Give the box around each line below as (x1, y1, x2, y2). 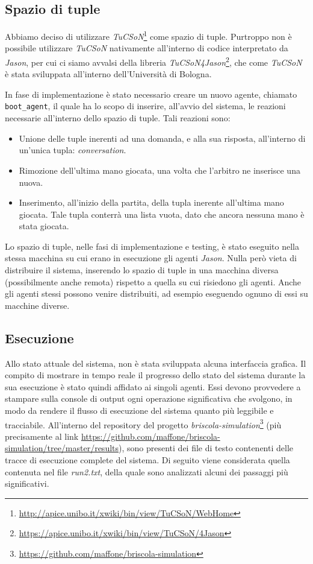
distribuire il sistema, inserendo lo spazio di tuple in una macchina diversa (5, 264, 279, 276)
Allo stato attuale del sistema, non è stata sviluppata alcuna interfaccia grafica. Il (5, 356, 306, 369)
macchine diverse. (5, 299, 70, 311)
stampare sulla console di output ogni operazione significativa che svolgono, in (5, 392, 293, 405)
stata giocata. (19, 220, 69, 232)
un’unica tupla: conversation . (19, 144, 126, 156)
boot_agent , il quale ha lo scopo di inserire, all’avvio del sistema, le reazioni (5, 100, 286, 112)
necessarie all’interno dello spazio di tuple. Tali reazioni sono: (5, 112, 231, 124)
